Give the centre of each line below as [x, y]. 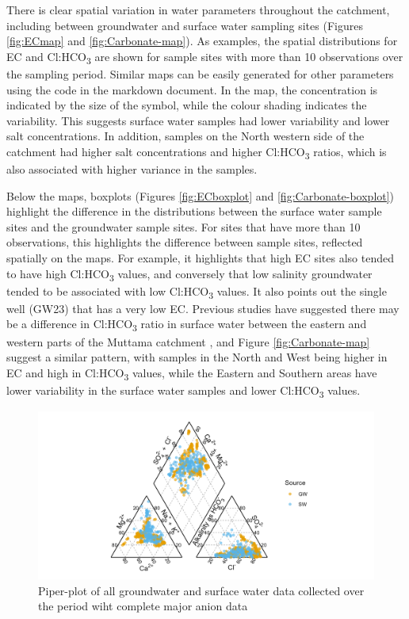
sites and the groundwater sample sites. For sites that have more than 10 [183, 226]
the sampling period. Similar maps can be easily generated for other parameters [200, 73]
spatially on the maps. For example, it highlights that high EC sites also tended [200, 257]
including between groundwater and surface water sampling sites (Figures [185, 25]
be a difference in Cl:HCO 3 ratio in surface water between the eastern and [187, 325]
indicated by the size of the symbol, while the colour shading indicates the [187, 105]
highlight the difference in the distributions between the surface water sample [194, 211]
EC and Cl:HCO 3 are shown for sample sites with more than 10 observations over [205, 57]
